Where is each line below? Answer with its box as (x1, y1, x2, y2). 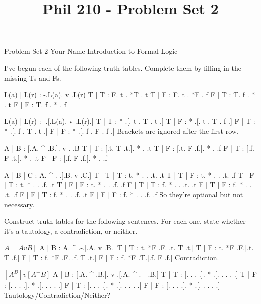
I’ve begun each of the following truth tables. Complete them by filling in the (4, 62, 242, 73)
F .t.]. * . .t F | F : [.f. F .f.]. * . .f (4, 153, 107, 163)
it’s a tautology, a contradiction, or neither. (4, 225, 138, 236)
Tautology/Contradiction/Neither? (4, 290, 111, 300)
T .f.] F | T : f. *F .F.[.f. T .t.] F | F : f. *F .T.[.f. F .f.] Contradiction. (4, 252, 219, 262)
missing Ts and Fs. (4, 72, 61, 83)
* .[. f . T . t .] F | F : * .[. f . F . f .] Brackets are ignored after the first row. (4, 125, 239, 136)
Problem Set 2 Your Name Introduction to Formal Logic (4, 46, 178, 56)
